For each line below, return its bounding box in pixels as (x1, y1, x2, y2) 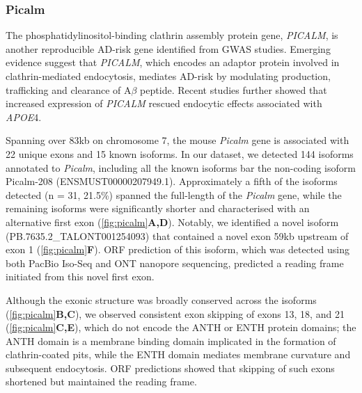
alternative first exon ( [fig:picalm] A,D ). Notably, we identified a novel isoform (6, 214, 339, 229)
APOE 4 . (6, 109, 42, 124)
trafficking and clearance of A (6, 82, 132, 97)
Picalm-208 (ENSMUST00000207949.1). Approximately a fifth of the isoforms (6, 174, 338, 189)
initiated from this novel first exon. (6, 269, 155, 284)
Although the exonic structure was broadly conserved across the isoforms (6, 292, 317, 307)
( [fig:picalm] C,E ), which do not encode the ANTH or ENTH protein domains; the (6, 320, 356, 335)
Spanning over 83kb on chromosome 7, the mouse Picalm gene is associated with (6, 133, 349, 147)
